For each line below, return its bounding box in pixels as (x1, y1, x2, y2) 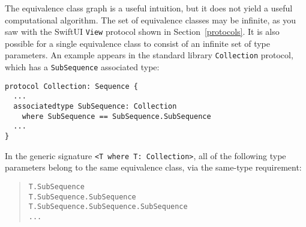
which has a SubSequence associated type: (5, 61, 160, 73)
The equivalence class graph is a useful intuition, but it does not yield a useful (5, 2, 293, 14)
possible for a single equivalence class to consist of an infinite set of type (5, 37, 271, 49)
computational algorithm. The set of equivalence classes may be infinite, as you (5, 13, 296, 26)
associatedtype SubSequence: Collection (13, 102, 177, 111)
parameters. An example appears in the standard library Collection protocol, (5, 49, 293, 61)
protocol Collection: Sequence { (5, 82, 138, 91)
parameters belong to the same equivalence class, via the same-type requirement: (5, 161, 302, 174)
